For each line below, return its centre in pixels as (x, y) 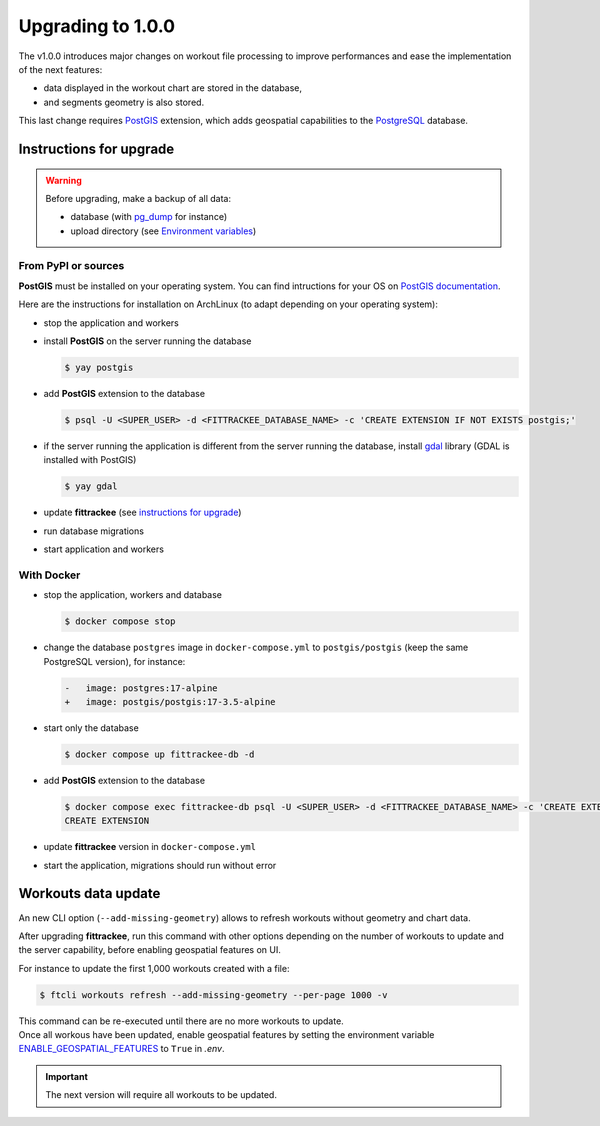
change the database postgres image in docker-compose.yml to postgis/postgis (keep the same (256, 647)
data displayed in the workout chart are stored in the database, (173, 88)
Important (67, 1076)
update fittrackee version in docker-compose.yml (150, 847)
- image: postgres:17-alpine (141, 688)
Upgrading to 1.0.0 (96, 26)
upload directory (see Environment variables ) (163, 231)
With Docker (49, 575)
